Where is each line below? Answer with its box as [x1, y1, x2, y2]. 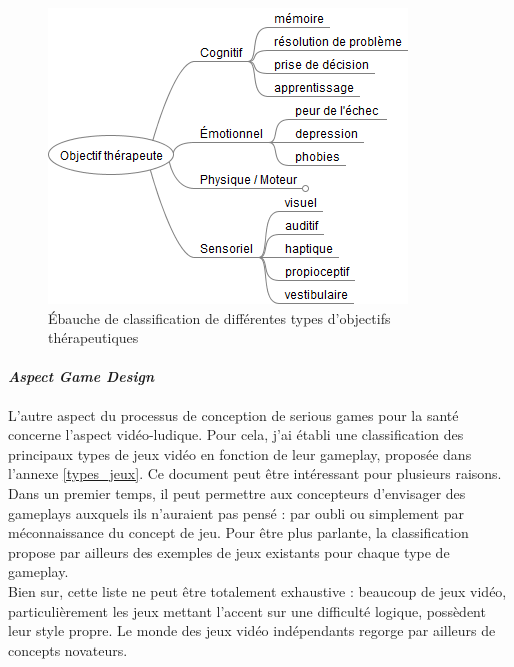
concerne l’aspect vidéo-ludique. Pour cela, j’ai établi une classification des [8, 424, 464, 445]
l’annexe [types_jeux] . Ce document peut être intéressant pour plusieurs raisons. [8, 463, 502, 484]
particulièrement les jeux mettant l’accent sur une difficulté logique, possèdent [8, 600, 486, 621]
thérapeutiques [48, 327, 139, 348]
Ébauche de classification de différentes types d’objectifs [48, 307, 391, 328]
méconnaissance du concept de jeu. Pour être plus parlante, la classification [8, 522, 469, 543]
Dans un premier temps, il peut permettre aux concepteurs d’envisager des [8, 482, 466, 503]
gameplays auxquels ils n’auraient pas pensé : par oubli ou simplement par [8, 502, 464, 523]
